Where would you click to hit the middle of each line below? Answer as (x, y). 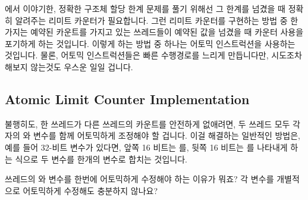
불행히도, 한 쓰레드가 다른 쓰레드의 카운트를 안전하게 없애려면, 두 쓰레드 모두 (147, 124)
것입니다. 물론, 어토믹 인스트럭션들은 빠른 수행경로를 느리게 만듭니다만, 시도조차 (153, 55)
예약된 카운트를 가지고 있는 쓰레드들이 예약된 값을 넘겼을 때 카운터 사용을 (167, 32)
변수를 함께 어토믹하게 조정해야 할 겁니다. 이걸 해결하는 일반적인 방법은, (166, 135)
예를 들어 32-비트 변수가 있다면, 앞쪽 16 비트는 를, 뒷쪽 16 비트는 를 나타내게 (146, 147)
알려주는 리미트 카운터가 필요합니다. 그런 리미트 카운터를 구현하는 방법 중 (151, 20)
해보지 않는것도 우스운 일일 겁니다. (69, 66)
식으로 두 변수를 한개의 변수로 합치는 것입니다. (101, 159)
